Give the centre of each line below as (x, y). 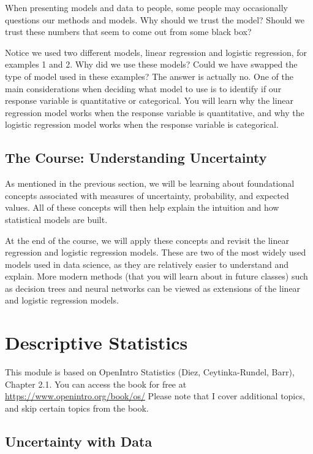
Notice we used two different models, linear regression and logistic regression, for (156, 52)
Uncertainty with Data (79, 441)
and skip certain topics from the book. (77, 408)
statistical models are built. (56, 219)
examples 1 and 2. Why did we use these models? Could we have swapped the (151, 64)
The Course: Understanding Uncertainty (136, 158)
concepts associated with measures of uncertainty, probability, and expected (147, 195)
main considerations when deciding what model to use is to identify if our (143, 88)
